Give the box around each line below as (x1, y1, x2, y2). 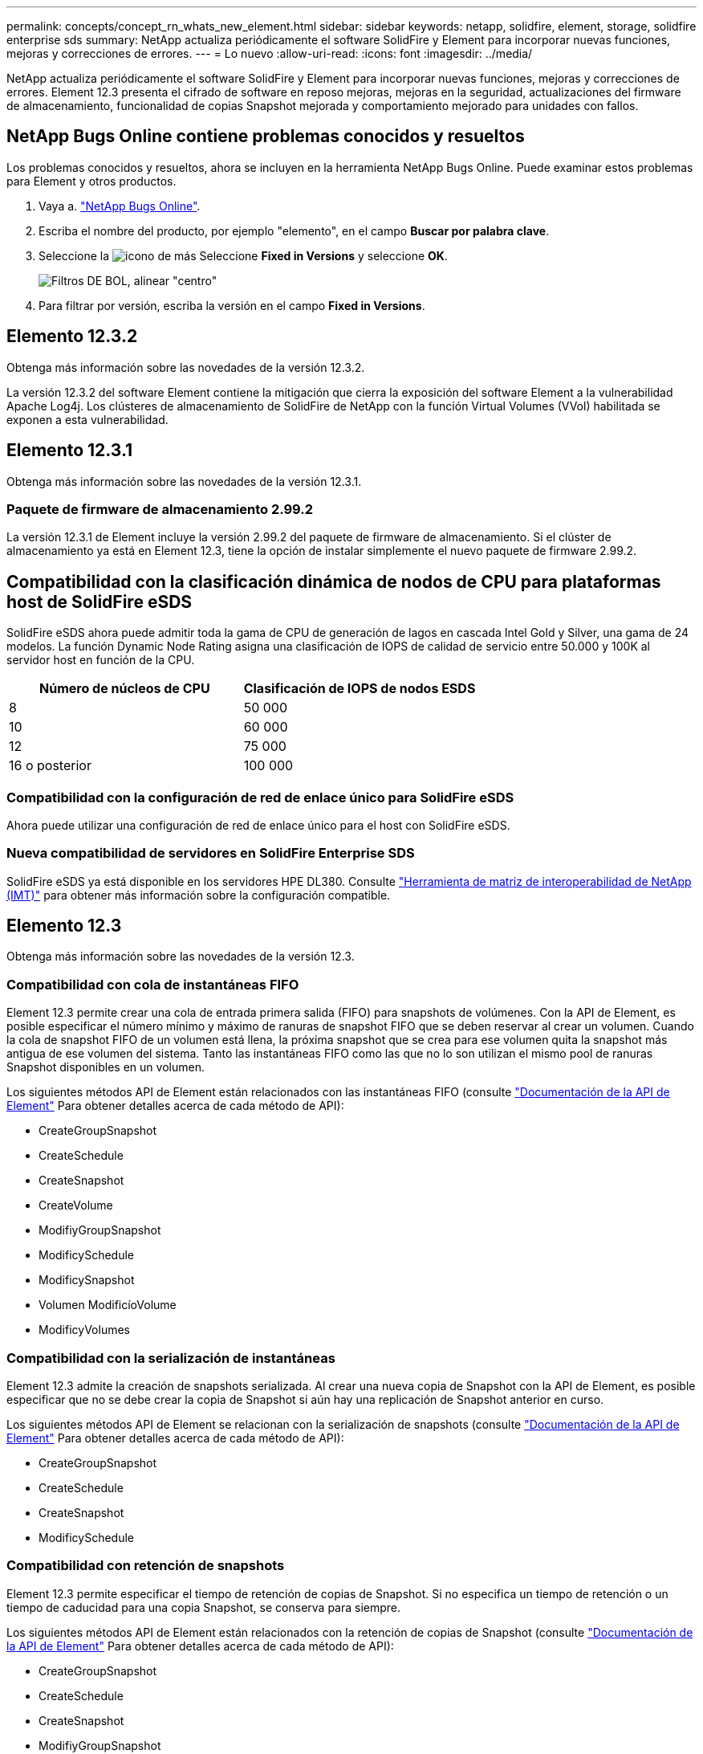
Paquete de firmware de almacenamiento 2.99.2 (6, 500, 314, 517)
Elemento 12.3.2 (6, 326, 138, 347)
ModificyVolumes (39, 1323, 130, 1337)
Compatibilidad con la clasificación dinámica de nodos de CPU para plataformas (6, 571, 661, 592)
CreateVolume (39, 1198, 113, 1213)
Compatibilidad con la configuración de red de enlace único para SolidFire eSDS (6, 789, 514, 806)
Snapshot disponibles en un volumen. (6, 1060, 205, 1075)
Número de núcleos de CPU (39, 680, 210, 697)
